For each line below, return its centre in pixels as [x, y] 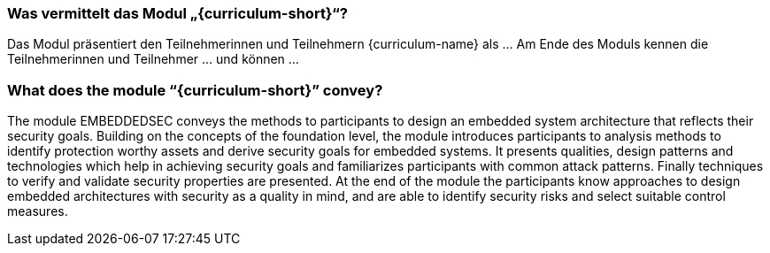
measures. [38, 211]
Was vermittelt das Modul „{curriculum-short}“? [177, 13]
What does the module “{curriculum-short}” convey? [195, 90]
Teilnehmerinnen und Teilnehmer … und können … [153, 59]
